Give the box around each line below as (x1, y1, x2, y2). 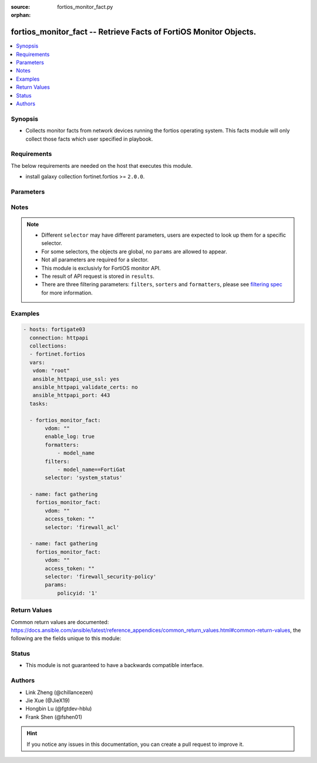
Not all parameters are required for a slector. (41, 256, 149, 263)
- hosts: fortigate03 (23, 326, 86, 333)
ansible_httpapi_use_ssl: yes (32, 376, 120, 382)
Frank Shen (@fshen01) (25, 713, 82, 721)
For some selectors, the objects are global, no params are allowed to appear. (41, 248, 227, 255)
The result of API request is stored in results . (41, 273, 155, 280)
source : (11, 4, 31, 10)
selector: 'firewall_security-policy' (45, 573, 157, 580)
